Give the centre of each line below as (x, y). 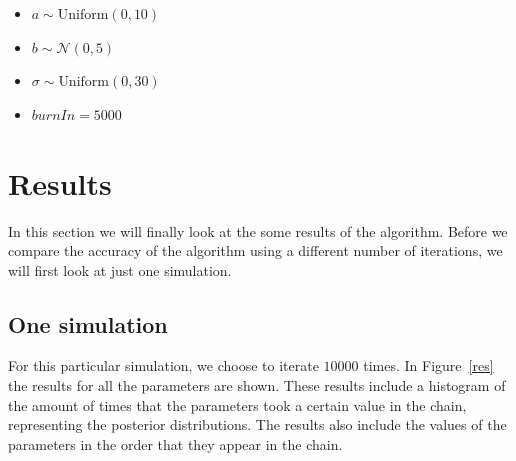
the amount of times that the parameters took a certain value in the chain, (237, 404)
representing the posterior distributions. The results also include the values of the (257, 424)
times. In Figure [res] (428, 365)
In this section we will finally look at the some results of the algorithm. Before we (258, 230)
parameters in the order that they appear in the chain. (175, 443)
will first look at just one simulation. (120, 269)
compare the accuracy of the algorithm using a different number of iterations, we (255, 250)
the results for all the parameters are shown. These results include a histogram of (257, 385)
